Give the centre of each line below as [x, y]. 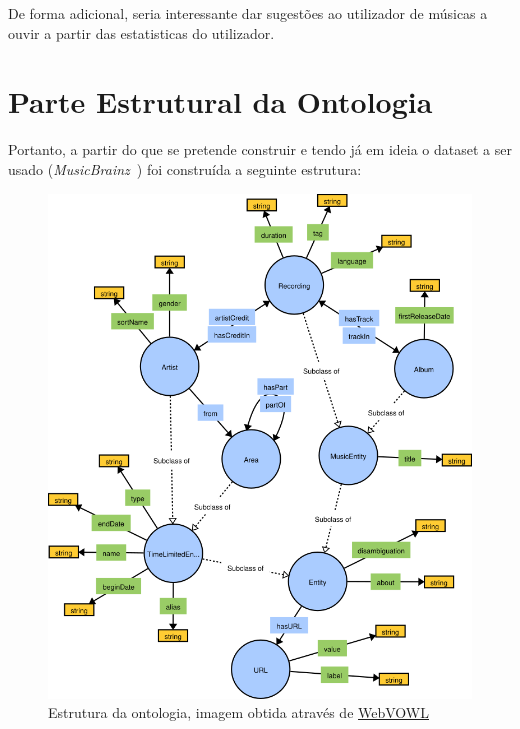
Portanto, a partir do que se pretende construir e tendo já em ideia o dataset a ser [260, 149]
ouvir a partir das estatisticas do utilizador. [141, 32]
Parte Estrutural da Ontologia [220, 101]
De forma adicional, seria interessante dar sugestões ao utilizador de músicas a [248, 13]
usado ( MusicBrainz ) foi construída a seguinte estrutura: [185, 168]
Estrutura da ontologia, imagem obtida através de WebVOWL [239, 712]
